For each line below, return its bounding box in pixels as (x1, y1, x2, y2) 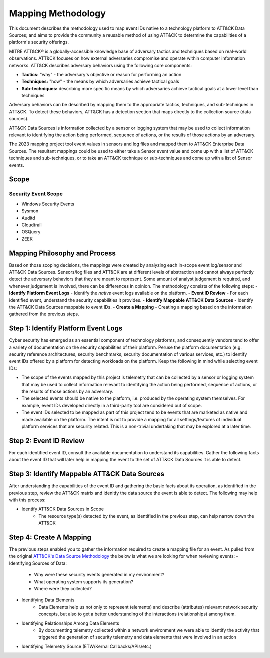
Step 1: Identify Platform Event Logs (9, 324, 123, 333)
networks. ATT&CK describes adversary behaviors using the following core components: (9, 62, 192, 68)
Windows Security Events (21, 201, 75, 207)
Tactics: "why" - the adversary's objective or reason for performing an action (21, 71, 182, 77)
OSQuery (21, 229, 41, 235)
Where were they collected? (34, 585, 92, 591)
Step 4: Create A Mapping (9, 533, 92, 541)
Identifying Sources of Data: (9, 560, 67, 566)
